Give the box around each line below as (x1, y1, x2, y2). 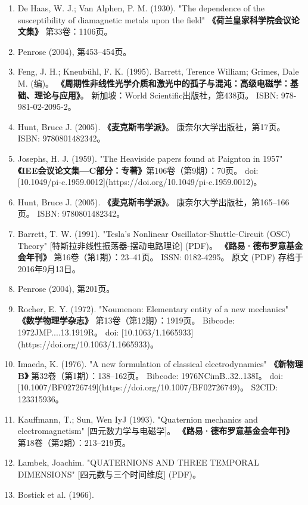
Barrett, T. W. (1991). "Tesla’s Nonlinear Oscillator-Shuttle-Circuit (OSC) (17, 227, 291, 239)
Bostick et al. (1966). (17, 488, 94, 500)
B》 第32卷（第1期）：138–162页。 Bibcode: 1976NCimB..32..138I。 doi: (17, 369, 284, 381)
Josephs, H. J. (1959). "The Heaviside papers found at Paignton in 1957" (17, 152, 283, 164)
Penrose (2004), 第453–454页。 (17, 45, 132, 57)
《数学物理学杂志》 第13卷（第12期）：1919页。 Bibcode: (17, 314, 235, 327)
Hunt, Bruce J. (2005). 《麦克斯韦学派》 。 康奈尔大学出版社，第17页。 (17, 120, 285, 133)
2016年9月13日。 (17, 262, 80, 275)
